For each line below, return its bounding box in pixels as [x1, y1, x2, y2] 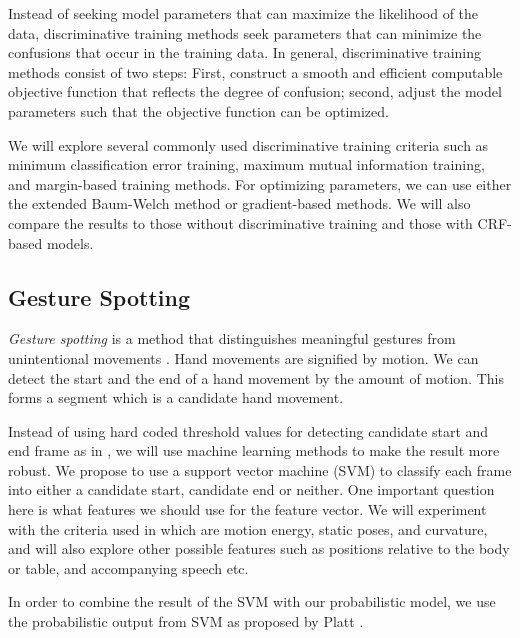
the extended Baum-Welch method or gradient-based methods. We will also [8, 193, 471, 214]
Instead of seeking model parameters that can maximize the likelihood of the [8, 3, 479, 23]
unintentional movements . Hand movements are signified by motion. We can [8, 347, 479, 368]
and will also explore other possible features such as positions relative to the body [8, 538, 510, 559]
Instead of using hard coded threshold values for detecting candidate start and [8, 420, 489, 441]
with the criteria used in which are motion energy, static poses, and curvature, [8, 518, 488, 539]
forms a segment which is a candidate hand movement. [8, 387, 344, 408]
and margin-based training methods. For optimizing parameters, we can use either [8, 173, 512, 194]
